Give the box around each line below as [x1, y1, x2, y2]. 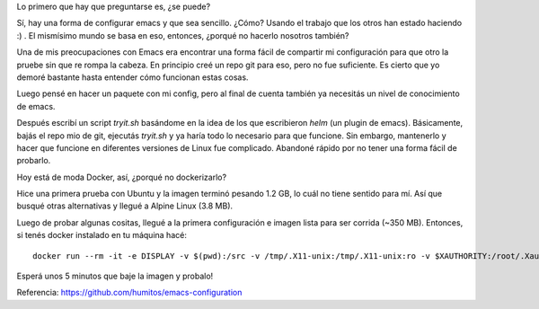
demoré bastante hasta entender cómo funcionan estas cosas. [16, 72, 249, 83]
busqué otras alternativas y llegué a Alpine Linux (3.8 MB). [16, 200, 234, 211]
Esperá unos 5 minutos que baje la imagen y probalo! [16, 270, 214, 282]
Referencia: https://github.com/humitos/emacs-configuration [16, 287, 243, 298]
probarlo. [16, 155, 51, 166]
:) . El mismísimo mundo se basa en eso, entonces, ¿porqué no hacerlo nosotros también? [16, 30, 349, 40]
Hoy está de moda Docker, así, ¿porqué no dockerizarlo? [16, 172, 227, 182]
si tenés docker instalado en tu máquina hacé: [16, 230, 188, 241]
